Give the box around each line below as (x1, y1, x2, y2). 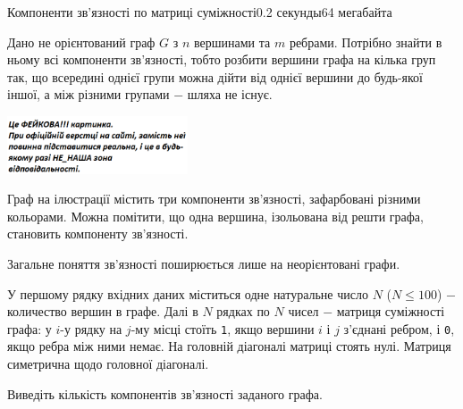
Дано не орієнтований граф (7, 32, 156, 51)
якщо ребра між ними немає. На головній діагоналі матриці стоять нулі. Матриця (7, 337, 451, 355)
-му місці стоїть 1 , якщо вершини (130, 319, 315, 338)
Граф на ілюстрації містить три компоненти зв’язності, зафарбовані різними (7, 189, 421, 208)
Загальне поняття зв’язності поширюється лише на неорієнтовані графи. (7, 255, 400, 273)
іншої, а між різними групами (7, 85, 170, 104)
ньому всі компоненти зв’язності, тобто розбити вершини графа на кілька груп (7, 50, 436, 69)
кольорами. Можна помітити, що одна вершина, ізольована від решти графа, (7, 206, 424, 225)
